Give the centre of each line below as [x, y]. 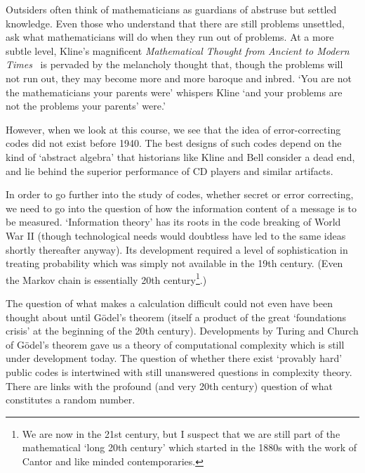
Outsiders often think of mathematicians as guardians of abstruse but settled [171, 9]
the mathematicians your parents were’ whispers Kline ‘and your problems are [174, 92]
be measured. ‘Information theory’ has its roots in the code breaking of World [173, 222]
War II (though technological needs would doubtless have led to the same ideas [176, 235]
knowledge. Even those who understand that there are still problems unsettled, [175, 23]
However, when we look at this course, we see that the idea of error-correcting [173, 129]
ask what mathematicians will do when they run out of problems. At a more [170, 37]
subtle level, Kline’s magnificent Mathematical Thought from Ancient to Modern [178, 50]
